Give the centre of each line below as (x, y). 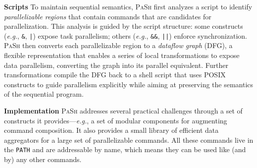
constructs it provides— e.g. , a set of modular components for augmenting (116, 120)
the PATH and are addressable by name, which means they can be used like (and (125, 149)
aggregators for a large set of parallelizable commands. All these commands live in (129, 140)
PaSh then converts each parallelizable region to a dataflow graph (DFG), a (118, 45)
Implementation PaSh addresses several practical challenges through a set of (123, 111)
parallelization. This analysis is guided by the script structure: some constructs (124, 26)
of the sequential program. (44, 94)
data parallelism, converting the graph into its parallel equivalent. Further (116, 65)
